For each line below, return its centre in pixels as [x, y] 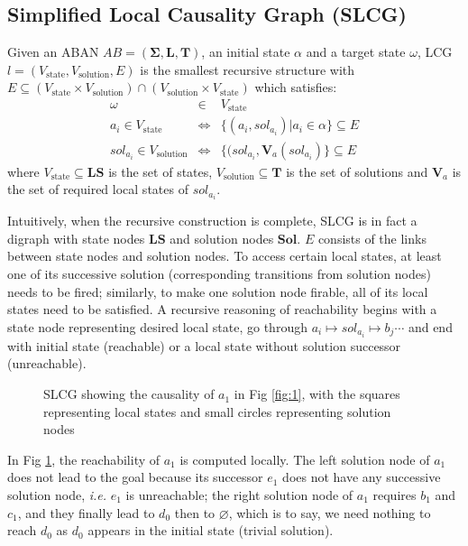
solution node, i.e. [57, 495]
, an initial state [246, 52]
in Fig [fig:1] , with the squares [317, 394]
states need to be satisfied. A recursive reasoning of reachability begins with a [222, 309]
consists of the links [372, 238]
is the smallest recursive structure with [248, 69]
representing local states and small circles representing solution [217, 411]
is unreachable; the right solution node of [239, 495]
